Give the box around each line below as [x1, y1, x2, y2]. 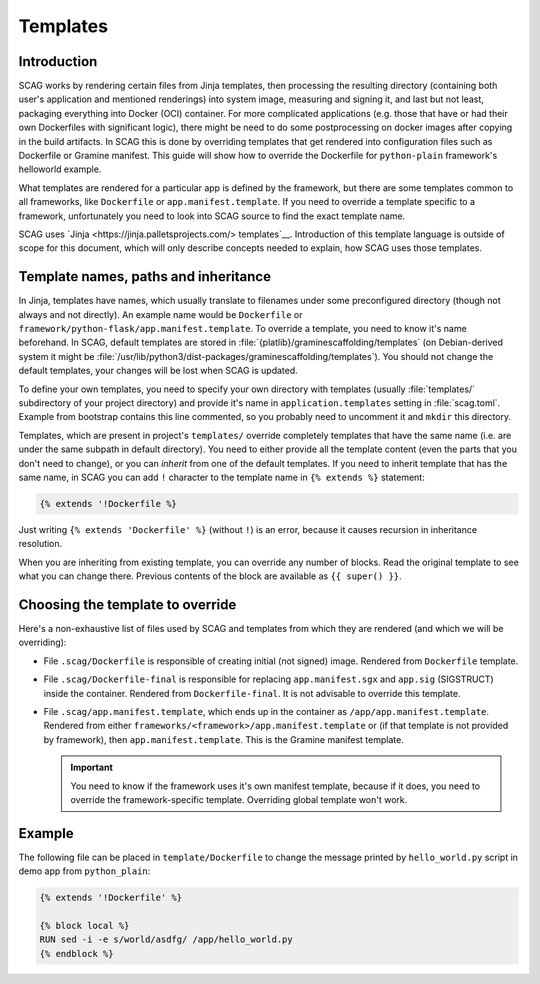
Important [70, 761, 114, 774]
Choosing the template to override [18, 596, 237, 613]
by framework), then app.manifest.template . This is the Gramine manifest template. [43, 733, 404, 745]
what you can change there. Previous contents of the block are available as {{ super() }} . [18, 570, 402, 582]
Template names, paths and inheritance [18, 268, 272, 285]
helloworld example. [18, 163, 102, 175]
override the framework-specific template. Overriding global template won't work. [70, 793, 408, 805]
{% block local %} [39, 920, 130, 931]
